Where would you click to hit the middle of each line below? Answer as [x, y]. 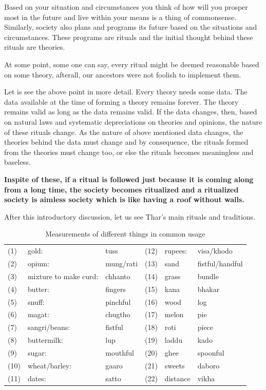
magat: [38, 314]
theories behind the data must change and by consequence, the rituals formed [126, 142]
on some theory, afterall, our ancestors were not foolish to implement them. [123, 74]
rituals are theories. [35, 47]
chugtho [118, 314]
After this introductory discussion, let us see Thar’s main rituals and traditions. [130, 216]
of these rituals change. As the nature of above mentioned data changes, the [124, 132]
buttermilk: [45, 340]
